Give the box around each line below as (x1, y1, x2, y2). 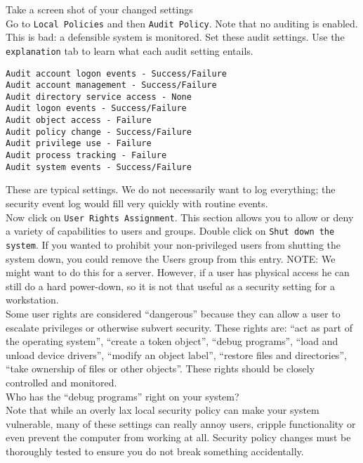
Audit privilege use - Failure (6, 138, 152, 149)
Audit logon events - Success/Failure (6, 103, 187, 114)
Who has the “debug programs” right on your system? (6, 389, 239, 403)
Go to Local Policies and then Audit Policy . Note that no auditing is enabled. (6, 15, 358, 30)
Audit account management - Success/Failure (6, 80, 217, 91)
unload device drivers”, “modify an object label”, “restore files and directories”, (6, 347, 347, 362)
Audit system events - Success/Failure (6, 162, 192, 172)
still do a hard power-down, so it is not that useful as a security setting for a (6, 278, 335, 293)
